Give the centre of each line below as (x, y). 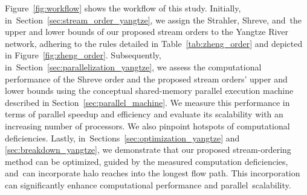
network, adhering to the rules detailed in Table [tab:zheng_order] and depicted (154, 43)
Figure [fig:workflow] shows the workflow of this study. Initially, (123, 8)
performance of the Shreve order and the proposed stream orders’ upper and (146, 79)
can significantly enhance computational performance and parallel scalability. (148, 184)
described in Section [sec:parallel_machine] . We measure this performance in (147, 102)
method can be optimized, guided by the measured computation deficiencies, (147, 161)
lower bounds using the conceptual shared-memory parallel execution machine (149, 91)
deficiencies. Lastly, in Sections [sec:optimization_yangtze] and (122, 138)
